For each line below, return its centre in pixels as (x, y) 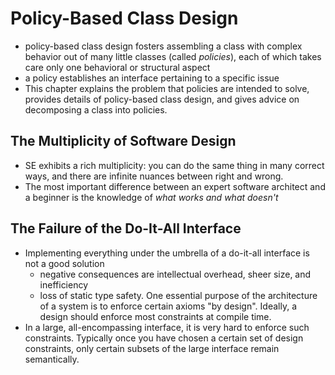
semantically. (52, 359)
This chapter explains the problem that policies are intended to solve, (167, 88)
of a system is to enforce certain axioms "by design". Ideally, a (168, 306)
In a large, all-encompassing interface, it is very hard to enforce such (167, 327)
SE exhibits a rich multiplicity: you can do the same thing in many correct (174, 165)
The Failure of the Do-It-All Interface (126, 228)
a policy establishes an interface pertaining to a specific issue (152, 78)
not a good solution (64, 263)
